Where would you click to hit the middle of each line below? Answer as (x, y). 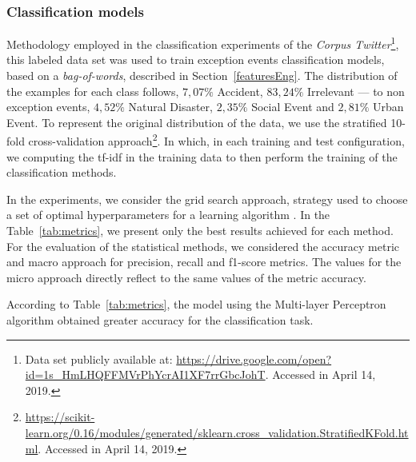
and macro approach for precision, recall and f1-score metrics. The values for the (204, 262)
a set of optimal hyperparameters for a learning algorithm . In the (168, 215)
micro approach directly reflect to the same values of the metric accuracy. (186, 277)
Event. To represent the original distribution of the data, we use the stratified (197, 122)
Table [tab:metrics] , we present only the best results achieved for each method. (200, 231)
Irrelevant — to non (356, 91)
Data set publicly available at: (99, 358)
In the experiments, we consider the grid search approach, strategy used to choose (207, 199)
